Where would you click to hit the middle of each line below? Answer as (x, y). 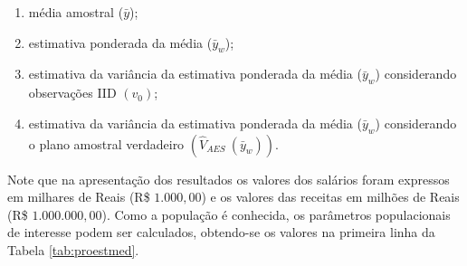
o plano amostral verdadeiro (106, 143)
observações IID (72, 93)
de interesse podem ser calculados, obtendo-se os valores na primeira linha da (221, 232)
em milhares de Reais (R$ (79, 197)
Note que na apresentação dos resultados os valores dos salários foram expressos (229, 179)
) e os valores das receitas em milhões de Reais (330, 197)
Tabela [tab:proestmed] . (73, 249)
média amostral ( (76, 12)
